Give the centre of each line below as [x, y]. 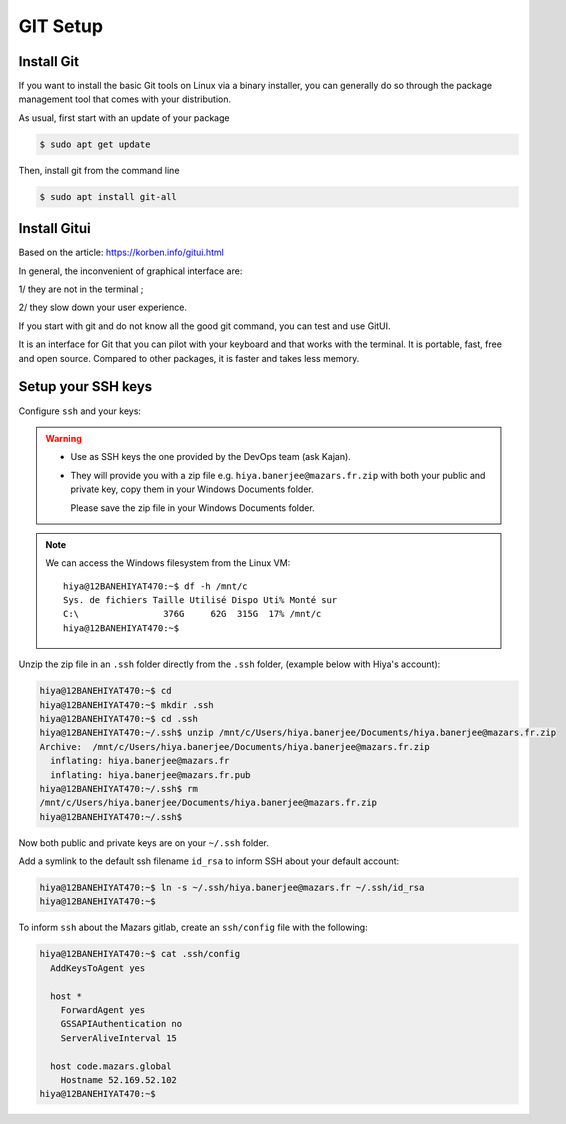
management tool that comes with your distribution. [125, 99]
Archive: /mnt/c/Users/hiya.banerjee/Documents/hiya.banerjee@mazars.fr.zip [234, 746]
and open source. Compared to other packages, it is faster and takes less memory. [189, 358]
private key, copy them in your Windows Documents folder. [192, 489]
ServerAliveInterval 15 [118, 1038]
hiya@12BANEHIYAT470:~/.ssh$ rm [119, 788]
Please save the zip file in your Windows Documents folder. [192, 507]
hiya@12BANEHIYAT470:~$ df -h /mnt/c [156, 586]
